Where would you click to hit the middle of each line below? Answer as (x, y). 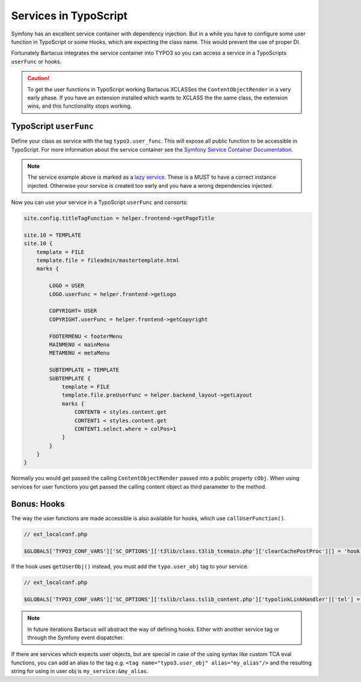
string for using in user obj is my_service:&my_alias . (80, 671)
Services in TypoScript (69, 16)
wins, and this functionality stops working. (80, 106)
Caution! (39, 78)
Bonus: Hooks (38, 504)
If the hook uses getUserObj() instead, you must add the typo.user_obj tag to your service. (130, 566)
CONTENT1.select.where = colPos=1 (125, 429)
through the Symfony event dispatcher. (76, 637)
